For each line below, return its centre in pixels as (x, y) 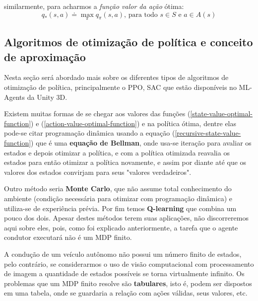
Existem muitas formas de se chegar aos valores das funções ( (97, 113)
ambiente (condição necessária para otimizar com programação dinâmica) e (118, 198)
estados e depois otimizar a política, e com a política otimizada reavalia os (117, 152)
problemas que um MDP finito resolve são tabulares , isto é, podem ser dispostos (128, 283)
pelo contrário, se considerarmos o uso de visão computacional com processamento (129, 263)
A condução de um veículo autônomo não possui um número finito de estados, (123, 254)
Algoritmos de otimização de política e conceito (129, 42)
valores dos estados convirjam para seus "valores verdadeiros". (98, 172)
